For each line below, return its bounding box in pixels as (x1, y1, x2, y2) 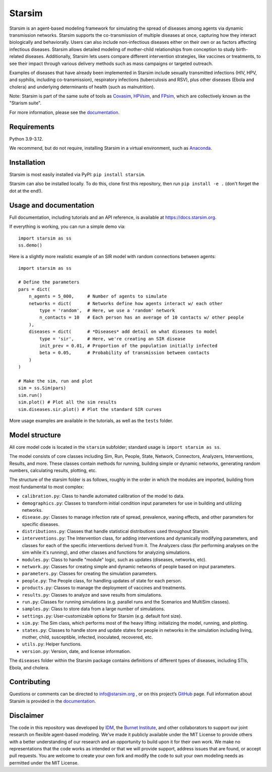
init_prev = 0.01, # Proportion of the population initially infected (39, 343, 218, 348)
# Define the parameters (18, 279, 80, 285)
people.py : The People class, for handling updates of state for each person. (22, 577, 182, 583)
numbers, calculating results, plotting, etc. (9, 467, 97, 473)
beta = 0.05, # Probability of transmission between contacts (39, 350, 210, 355)
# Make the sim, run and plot (18, 378, 93, 384)
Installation (9, 158, 45, 166)
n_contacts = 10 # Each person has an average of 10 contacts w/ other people (39, 315, 244, 320)
